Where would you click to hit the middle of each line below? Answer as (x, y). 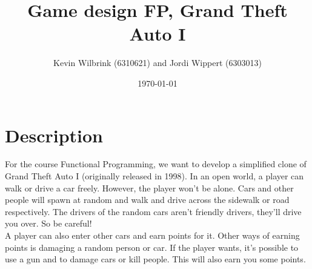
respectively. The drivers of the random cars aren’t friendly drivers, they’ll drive (153, 211)
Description (54, 135)
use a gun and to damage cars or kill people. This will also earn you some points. (155, 259)
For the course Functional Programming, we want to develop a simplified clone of (156, 164)
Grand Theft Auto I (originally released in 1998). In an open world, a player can (154, 176)
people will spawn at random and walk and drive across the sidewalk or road (147, 200)
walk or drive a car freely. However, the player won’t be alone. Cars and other (149, 188)
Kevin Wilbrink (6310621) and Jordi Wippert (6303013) (158, 63)
